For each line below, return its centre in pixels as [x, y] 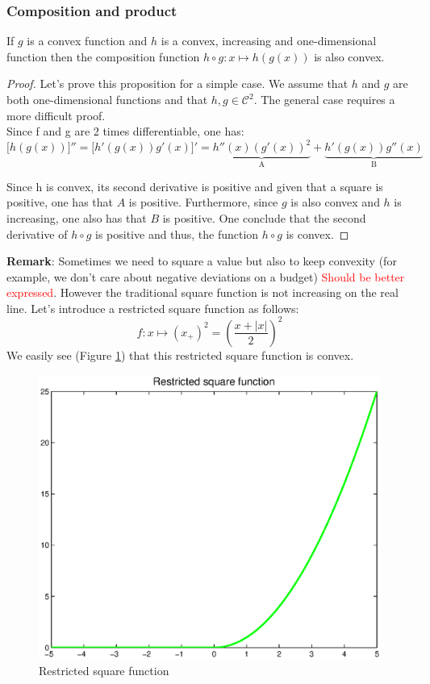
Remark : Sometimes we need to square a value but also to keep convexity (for [202, 261]
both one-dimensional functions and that [107, 99]
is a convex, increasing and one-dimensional [269, 41]
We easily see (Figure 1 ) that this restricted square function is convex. [180, 355]
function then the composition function [103, 56]
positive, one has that [60, 202]
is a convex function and [87, 41]
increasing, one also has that [77, 217]
